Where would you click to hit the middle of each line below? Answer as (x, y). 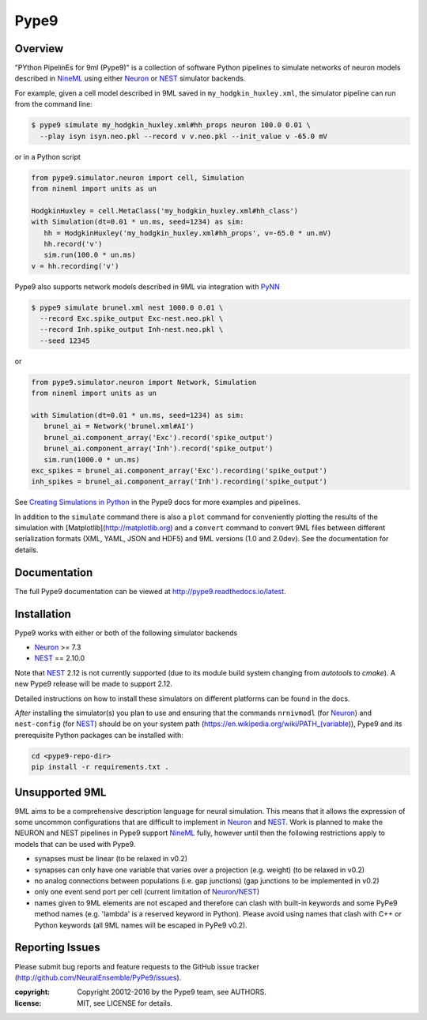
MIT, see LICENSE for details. (125, 1003)
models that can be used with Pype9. (75, 844)
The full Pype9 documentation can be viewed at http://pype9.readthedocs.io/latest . (150, 591)
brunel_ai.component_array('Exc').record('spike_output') (159, 437)
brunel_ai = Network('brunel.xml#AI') (119, 426)
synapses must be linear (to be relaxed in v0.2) (111, 859)
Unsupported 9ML (60, 792)
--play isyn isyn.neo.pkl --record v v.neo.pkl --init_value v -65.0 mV (184, 136)
